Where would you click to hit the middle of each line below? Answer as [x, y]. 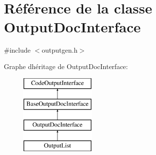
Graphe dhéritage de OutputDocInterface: [66, 66]
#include [17, 50]
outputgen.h [60, 50]
